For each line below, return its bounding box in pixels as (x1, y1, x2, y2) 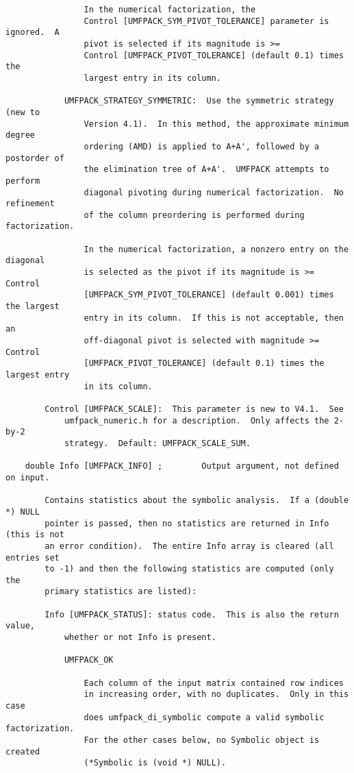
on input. (5, 472, 50, 482)
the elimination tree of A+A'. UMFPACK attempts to (84, 164, 329, 175)
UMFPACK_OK (64, 655, 114, 665)
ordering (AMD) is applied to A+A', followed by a (84, 141, 320, 151)
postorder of (5, 153, 64, 163)
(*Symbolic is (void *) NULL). (84, 758, 227, 768)
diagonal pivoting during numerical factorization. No (84, 187, 344, 197)
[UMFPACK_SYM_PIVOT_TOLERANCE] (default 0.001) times (84, 290, 334, 300)
